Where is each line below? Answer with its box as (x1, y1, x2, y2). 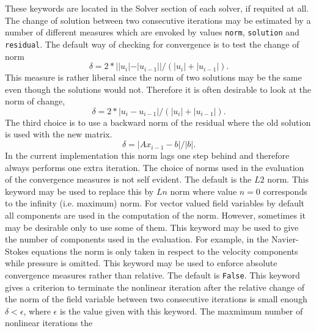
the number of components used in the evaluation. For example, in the (5, 233, 269, 246)
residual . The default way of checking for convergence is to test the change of (5, 37, 299, 50)
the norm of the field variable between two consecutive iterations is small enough (5, 293, 307, 305)
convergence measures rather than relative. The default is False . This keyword (5, 269, 300, 281)
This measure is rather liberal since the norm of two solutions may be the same (5, 71, 302, 84)
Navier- (271, 233, 299, 246)
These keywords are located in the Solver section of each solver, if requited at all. (5, 2, 309, 14)
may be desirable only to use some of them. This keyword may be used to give (5, 220, 299, 233)
